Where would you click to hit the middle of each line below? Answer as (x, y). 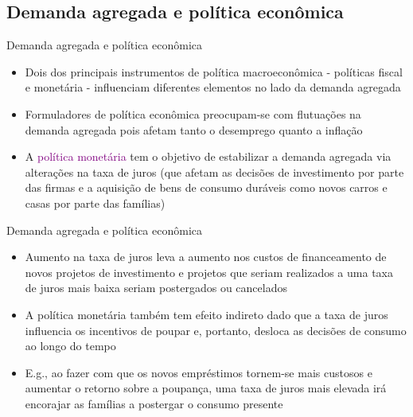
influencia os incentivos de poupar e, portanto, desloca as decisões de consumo (216, 330)
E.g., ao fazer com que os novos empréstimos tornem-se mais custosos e (199, 372)
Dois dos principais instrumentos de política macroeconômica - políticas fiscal (214, 71)
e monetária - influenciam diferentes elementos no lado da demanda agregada (213, 87)
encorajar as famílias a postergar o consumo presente (154, 403)
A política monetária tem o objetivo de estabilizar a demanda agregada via (208, 156)
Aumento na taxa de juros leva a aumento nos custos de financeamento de (206, 257)
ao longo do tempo (70, 346)
